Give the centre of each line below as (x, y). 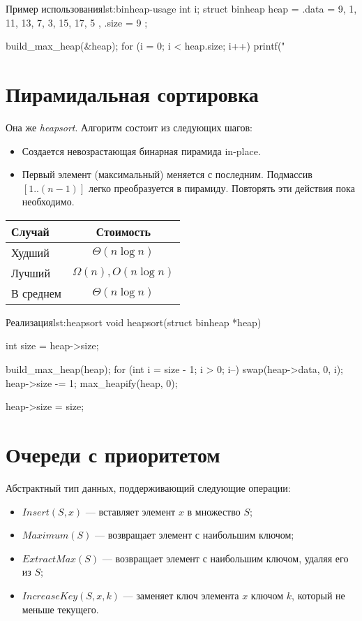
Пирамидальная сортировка (132, 93)
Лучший (31, 272)
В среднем (36, 293)
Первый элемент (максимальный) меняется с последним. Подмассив (167, 174)
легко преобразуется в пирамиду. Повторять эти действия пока (221, 188)
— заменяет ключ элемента (181, 595)
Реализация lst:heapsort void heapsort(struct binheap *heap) (134, 322)
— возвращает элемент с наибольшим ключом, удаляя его (225, 558)
